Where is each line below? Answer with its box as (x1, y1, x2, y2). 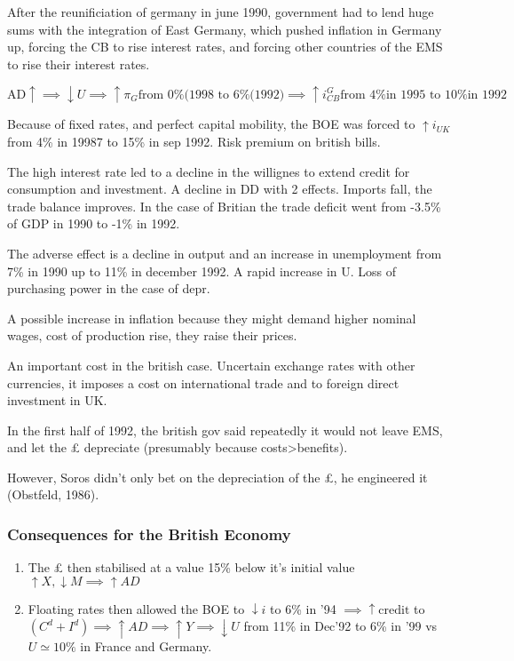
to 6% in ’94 (270, 599, 336, 617)
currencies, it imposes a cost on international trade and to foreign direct (7, 373, 399, 392)
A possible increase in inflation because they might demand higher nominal (7, 308, 416, 327)
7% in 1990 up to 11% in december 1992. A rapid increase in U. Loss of (7, 261, 397, 280)
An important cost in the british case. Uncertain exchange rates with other (7, 355, 415, 374)
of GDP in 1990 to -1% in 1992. (7, 214, 180, 233)
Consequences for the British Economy (7, 522, 291, 545)
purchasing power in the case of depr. (7, 279, 210, 298)
